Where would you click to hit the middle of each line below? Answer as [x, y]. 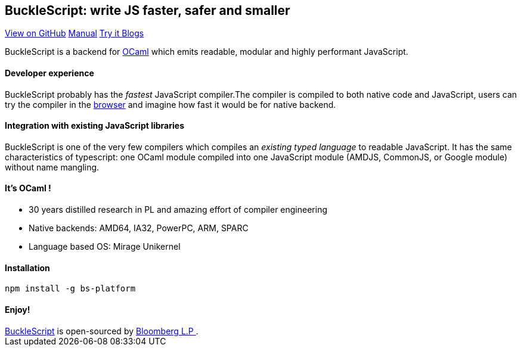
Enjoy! [18, 309]
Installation [27, 268]
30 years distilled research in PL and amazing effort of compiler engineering [178, 210]
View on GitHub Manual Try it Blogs [75, 33]
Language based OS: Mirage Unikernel [105, 247]
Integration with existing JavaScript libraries [94, 126]
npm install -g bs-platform [70, 289]
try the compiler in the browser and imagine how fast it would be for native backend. [170, 104]
